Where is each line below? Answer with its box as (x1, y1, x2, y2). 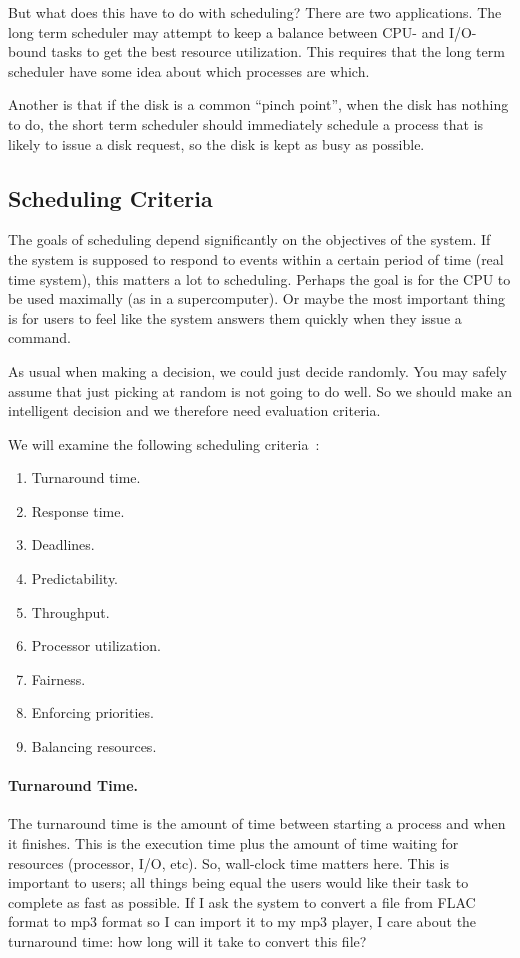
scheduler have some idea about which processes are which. (8, 60, 370, 81)
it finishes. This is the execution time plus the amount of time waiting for (8, 833, 459, 854)
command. (8, 327, 71, 348)
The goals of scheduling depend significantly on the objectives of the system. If (8, 229, 491, 250)
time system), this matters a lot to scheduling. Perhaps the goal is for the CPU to (8, 268, 511, 289)
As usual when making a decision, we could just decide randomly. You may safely (8, 360, 507, 381)
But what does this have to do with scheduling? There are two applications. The (8, 2, 502, 22)
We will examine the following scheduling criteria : (8, 433, 320, 454)
